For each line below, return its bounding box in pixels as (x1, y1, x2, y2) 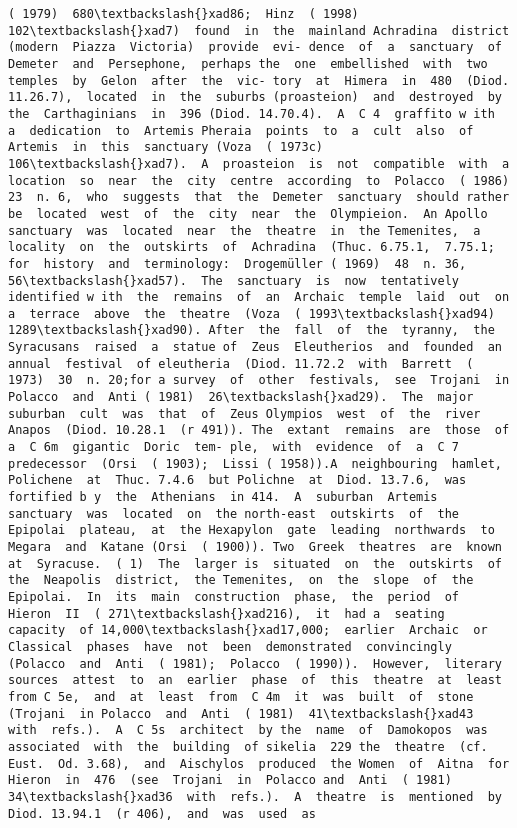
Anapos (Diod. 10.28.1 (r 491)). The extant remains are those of (8, 423, 510, 438)
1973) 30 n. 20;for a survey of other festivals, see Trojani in (8, 373, 510, 388)
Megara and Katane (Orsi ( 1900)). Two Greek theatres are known (8, 540, 502, 554)
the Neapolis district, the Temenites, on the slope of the (8, 573, 474, 588)
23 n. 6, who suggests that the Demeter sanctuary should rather (8, 190, 510, 205)
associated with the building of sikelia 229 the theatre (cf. (8, 739, 488, 754)
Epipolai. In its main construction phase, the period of (8, 589, 460, 604)
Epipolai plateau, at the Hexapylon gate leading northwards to (8, 523, 495, 538)
